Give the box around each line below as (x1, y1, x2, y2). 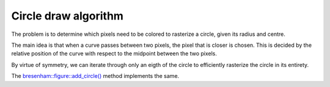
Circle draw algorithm (11, 9, 123, 23)
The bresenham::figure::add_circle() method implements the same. (11, 72, 180, 80)
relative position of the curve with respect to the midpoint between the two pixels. (11, 50, 217, 57)
